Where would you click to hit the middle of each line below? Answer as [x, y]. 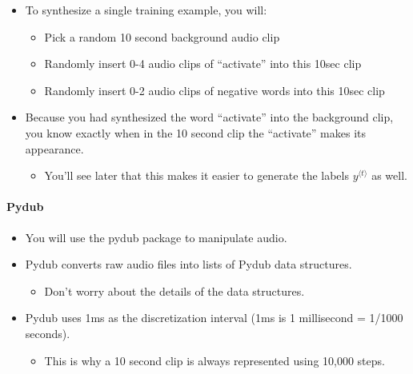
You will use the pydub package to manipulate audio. [156, 237]
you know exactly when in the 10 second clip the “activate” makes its [196, 132]
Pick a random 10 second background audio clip [162, 36]
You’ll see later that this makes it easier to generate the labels [196, 175]
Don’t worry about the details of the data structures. [174, 290]
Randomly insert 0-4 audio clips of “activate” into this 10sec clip [203, 64]
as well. [389, 175]
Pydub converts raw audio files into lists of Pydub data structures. [188, 264]
